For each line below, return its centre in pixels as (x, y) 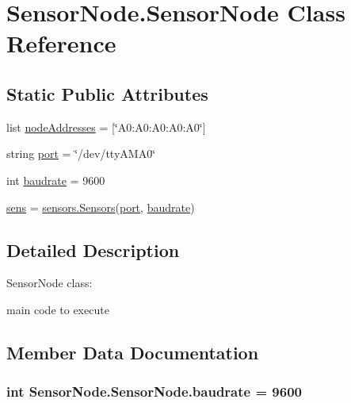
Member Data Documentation (133, 352)
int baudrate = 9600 (56, 180)
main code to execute (58, 309)
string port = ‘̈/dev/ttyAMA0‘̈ (81, 154)
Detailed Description (93, 249)
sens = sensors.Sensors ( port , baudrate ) (101, 207)
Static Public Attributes (107, 93)
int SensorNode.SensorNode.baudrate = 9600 (154, 391)
